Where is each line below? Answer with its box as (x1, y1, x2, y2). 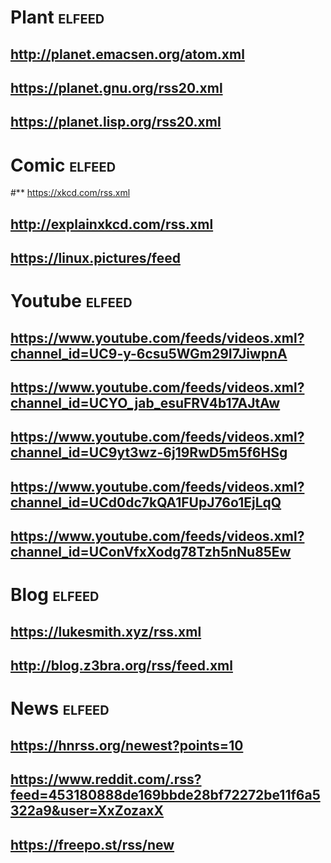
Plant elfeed (10, 6, 105, 29)
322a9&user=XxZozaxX (10, 802, 165, 820)
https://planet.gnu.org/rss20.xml (10, 79, 223, 96)
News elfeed (10, 697, 110, 720)
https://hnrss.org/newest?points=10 (10, 737, 244, 754)
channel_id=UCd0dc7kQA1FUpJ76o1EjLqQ (10, 494, 282, 511)
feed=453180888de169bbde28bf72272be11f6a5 (10, 787, 321, 804)
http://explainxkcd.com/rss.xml (10, 216, 214, 233)
